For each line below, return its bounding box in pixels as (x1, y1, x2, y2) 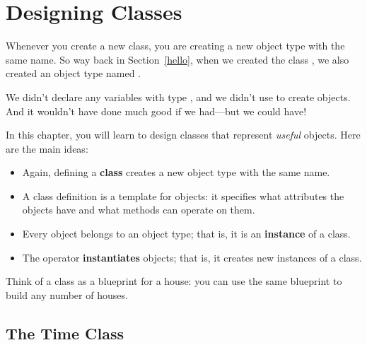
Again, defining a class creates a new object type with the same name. (22, 165, 330, 180)
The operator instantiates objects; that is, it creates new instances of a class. (22, 250, 362, 264)
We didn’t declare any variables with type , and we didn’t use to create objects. (6, 89, 351, 104)
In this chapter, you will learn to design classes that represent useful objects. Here (6, 127, 361, 142)
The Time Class (6, 322, 124, 344)
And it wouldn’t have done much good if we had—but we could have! (6, 103, 307, 118)
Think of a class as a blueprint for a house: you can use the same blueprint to (6, 274, 342, 288)
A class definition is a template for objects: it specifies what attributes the (22, 188, 344, 203)
